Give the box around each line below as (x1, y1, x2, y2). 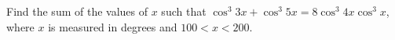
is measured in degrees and (48, 18, 177, 35)
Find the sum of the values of (6, 3, 148, 19)
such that (161, 3, 207, 19)
